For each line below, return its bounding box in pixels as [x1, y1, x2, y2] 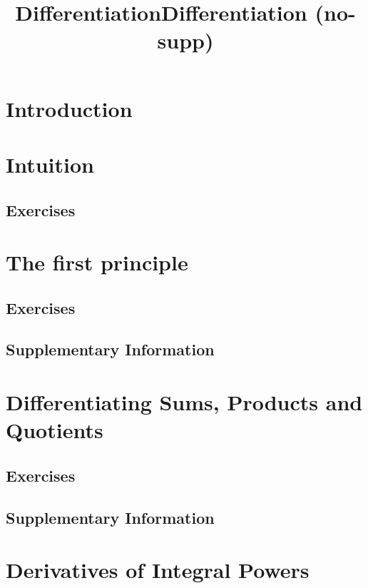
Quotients [6, 415, 103, 445]
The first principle [6, 248, 188, 277]
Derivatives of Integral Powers [6, 555, 310, 584]
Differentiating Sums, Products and [6, 387, 363, 417]
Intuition [6, 149, 94, 178]
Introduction [6, 93, 133, 123]
